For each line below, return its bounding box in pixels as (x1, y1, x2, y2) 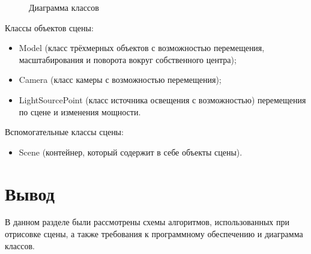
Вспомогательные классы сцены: (5, 125, 124, 138)
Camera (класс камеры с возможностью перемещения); (19, 73, 222, 86)
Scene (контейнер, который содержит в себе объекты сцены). (19, 145, 243, 158)
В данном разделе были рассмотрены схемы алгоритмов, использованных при (5, 216, 289, 228)
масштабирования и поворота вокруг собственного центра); (19, 53, 237, 65)
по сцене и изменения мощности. (19, 105, 141, 118)
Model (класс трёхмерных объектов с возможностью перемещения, (19, 41, 265, 54)
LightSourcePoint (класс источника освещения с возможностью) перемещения (19, 93, 306, 106)
